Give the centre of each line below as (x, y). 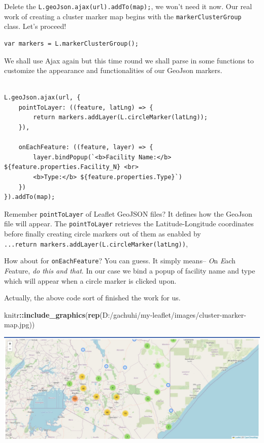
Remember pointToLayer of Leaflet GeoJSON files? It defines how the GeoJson (128, 213)
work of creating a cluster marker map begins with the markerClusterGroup (123, 16)
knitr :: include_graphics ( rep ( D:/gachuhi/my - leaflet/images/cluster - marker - (125, 314)
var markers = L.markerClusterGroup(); (71, 43)
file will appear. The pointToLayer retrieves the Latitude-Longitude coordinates (129, 224)
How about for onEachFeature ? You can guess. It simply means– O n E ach (120, 261)
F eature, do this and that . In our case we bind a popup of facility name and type (130, 271)
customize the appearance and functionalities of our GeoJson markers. (113, 70)
